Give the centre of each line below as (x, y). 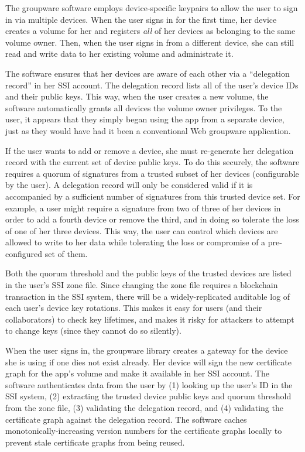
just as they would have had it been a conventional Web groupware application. (148, 130)
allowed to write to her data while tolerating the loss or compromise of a (136, 242)
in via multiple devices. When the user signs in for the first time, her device (141, 19)
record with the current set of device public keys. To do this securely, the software (152, 162)
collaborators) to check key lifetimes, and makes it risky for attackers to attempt (150, 319)
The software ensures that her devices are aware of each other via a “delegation (148, 73)
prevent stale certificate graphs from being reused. (95, 442)
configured (24, 253)
